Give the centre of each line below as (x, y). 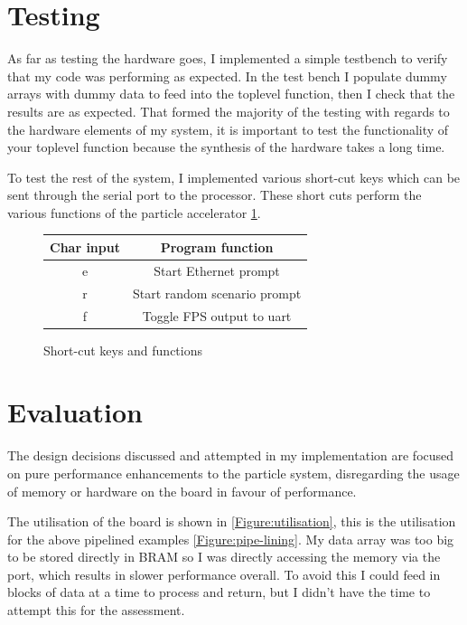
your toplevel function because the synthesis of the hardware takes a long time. (226, 147)
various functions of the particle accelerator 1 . (134, 212)
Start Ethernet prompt (217, 270)
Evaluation (75, 412)
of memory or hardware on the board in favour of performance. (182, 491)
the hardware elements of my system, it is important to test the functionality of (228, 129)
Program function (217, 246)
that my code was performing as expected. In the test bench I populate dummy (227, 76)
